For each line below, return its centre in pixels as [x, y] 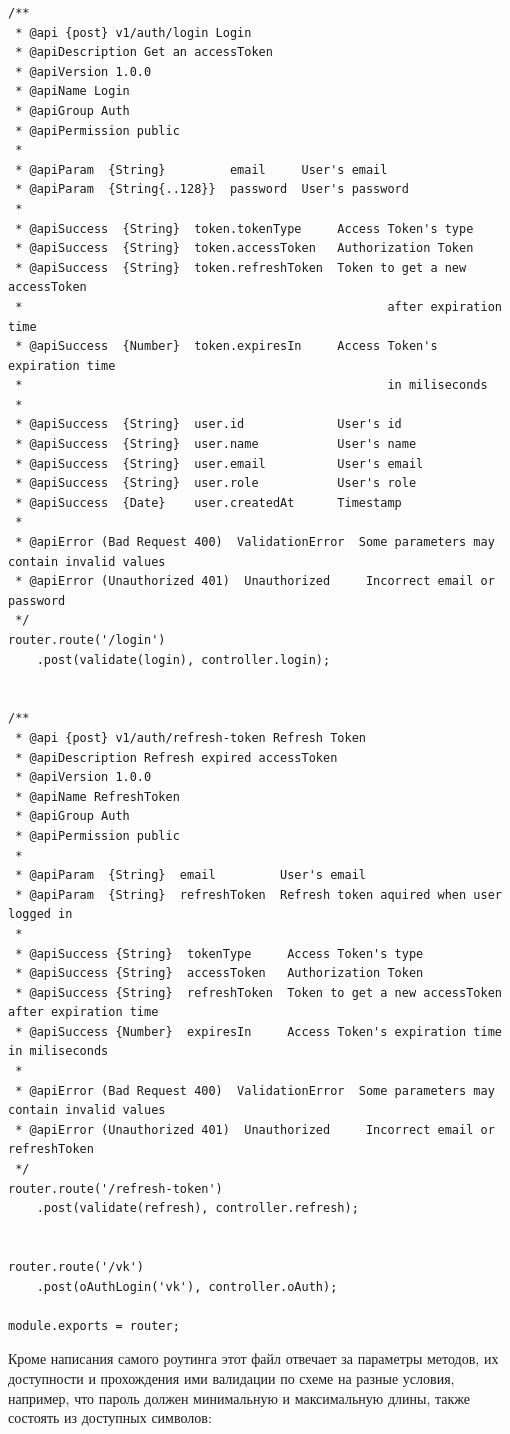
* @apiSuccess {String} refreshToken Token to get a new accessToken [258, 992]
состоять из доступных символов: [110, 1417]
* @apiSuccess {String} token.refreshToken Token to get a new [241, 267]
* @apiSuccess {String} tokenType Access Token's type [219, 953]
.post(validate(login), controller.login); [183, 659]
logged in [40, 914]
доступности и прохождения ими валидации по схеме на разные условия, [231, 1377]
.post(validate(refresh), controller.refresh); [197, 1208]
